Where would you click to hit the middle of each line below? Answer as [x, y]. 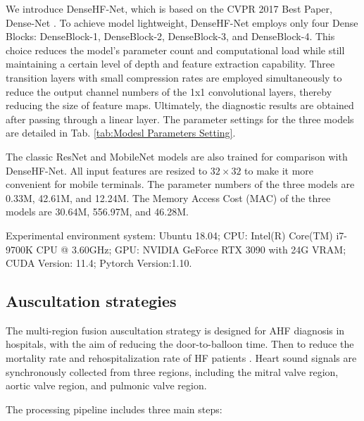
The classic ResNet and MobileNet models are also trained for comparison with [177, 156]
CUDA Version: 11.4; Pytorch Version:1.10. [99, 263]
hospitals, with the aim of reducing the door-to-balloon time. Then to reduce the [180, 344]
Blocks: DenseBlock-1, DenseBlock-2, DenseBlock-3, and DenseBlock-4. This [170, 36]
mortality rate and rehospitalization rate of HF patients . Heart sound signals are [181, 358]
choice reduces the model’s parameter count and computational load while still [175, 50]
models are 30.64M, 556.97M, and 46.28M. [97, 212]
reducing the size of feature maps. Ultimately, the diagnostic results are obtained [180, 105]
